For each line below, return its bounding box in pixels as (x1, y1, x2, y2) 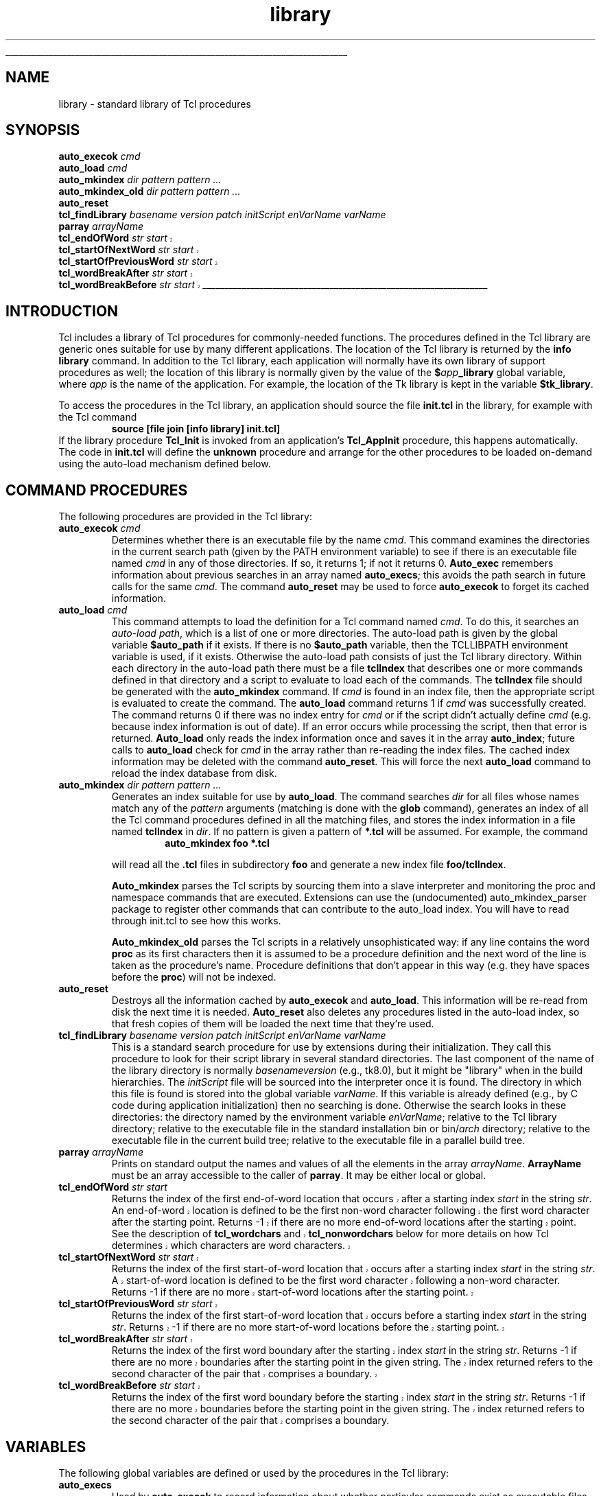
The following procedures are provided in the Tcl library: (58, 511, 313, 523)
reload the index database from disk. (111, 767, 277, 780)
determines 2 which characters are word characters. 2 (111, 1239, 351, 1252)
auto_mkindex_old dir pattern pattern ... (58, 185, 241, 198)
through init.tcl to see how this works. (111, 915, 281, 927)
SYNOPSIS (5, 121, 80, 139)
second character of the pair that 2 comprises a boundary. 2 (111, 1368, 377, 1380)
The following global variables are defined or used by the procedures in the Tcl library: (58, 1466, 449, 1479)
